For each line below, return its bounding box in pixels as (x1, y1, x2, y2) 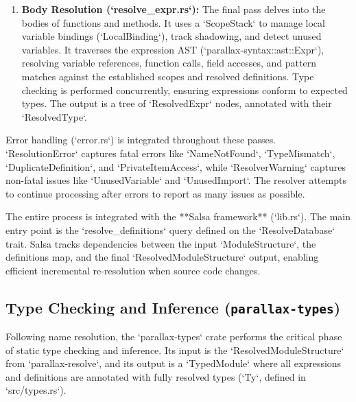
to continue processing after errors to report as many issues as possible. (5, 186, 305, 200)
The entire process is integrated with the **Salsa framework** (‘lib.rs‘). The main (5, 209, 351, 224)
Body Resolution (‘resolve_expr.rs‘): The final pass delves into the (21, 2, 326, 16)
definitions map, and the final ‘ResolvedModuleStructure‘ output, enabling (5, 250, 319, 264)
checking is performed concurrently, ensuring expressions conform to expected (21, 82, 348, 97)
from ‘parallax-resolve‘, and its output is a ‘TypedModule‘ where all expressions (5, 356, 342, 370)
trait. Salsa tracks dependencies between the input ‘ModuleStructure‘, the (5, 236, 316, 250)
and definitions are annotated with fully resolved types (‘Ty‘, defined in (5, 369, 306, 383)
